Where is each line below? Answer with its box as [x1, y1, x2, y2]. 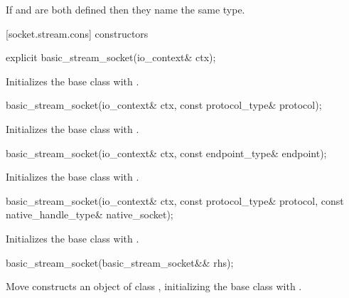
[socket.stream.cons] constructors [6, 26, 149, 41]
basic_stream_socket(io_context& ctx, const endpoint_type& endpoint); [6, 145, 327, 160]
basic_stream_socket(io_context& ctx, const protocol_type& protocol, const [6, 193, 344, 208]
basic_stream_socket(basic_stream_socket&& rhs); [6, 255, 234, 270]
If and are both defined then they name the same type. [6, 2, 245, 16]
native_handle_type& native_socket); [6, 207, 173, 222]
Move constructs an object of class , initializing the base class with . [6, 279, 302, 294]
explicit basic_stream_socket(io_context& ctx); [6, 50, 216, 65]
